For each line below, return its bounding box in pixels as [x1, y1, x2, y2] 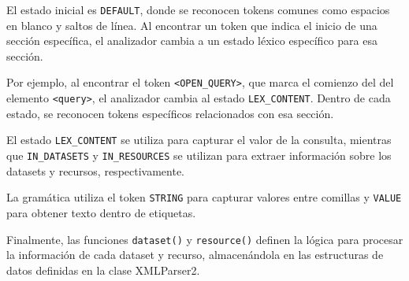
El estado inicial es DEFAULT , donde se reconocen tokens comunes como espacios [6, 2, 390, 17]
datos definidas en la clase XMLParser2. [6, 261, 200, 278]
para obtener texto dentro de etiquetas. [6, 204, 196, 220]
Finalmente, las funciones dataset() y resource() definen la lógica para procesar [6, 231, 403, 247]
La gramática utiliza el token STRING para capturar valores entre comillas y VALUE [6, 189, 402, 205]
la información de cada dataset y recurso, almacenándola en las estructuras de [6, 246, 384, 263]
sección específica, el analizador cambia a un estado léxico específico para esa [6, 32, 377, 49]
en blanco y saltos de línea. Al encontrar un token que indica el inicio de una [6, 17, 377, 33]
